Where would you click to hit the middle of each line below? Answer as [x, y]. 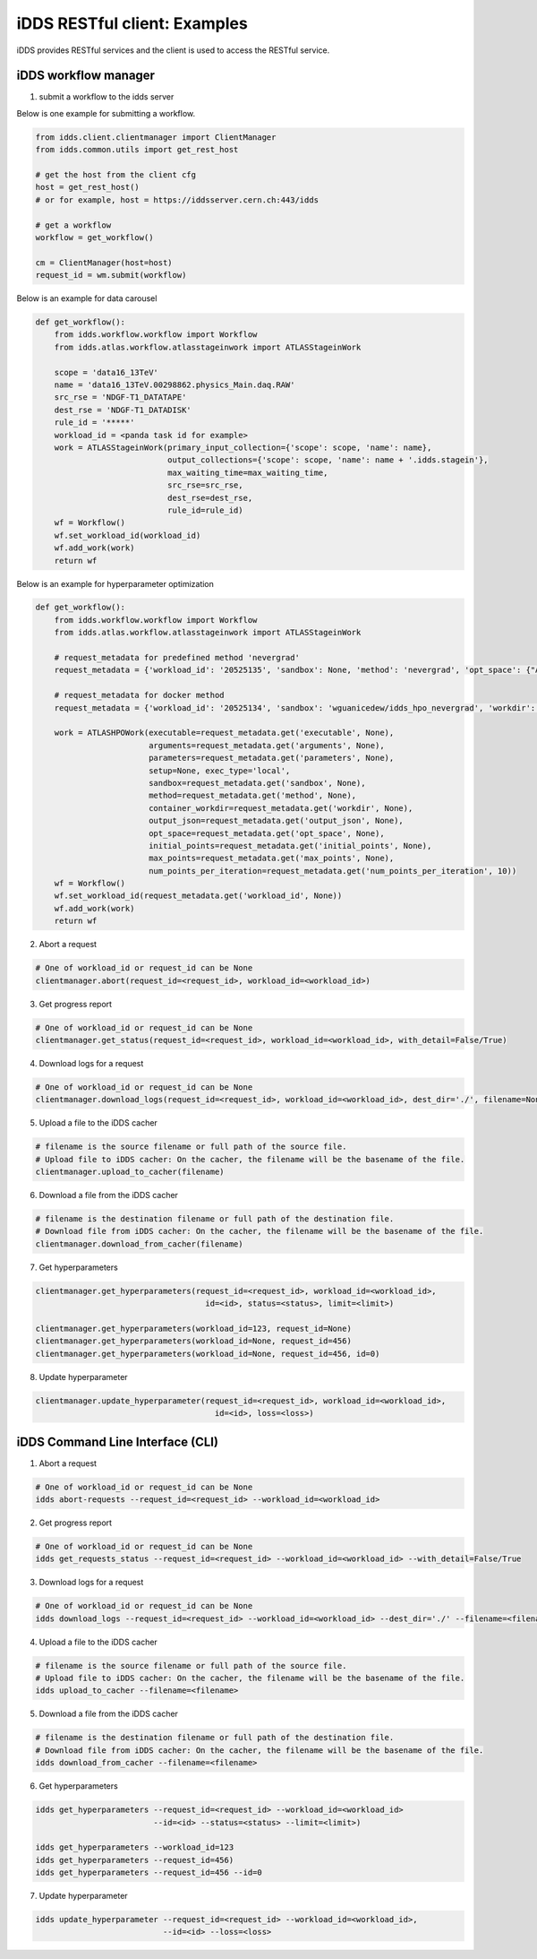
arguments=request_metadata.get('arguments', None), [266, 745]
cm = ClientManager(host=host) [104, 263]
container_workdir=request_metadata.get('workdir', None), [281, 808]
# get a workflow [73, 225]
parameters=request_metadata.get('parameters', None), [271, 758]
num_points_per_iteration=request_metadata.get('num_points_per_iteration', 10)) [332, 871]
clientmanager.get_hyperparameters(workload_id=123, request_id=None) [194, 1328]
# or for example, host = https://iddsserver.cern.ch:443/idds [177, 200]
